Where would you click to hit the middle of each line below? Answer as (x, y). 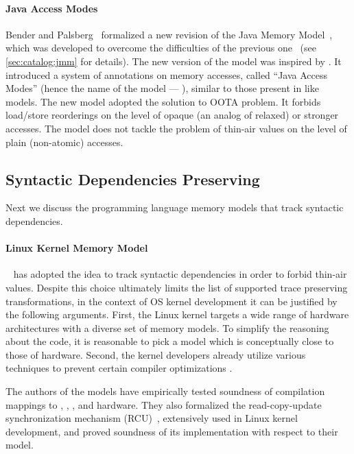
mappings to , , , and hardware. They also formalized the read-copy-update (164, 404)
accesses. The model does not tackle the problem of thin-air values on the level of (176, 128)
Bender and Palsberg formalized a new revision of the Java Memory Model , (169, 34)
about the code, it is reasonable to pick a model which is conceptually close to (170, 341)
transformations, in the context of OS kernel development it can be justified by (172, 301)
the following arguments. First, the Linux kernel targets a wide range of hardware (177, 314)
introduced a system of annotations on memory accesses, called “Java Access (167, 74)
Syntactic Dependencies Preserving (133, 179)
